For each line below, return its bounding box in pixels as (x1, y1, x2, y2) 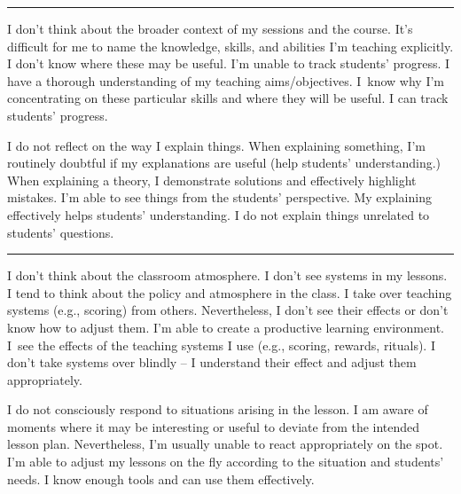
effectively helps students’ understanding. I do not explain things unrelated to (7, 205, 430, 223)
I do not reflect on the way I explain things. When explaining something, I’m (7, 136, 426, 154)
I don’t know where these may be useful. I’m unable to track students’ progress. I (7, 54, 450, 73)
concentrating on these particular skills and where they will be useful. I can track (7, 89, 449, 107)
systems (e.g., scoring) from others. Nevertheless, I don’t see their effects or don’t (7, 301, 449, 319)
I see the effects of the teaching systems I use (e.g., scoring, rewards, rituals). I (7, 335, 435, 354)
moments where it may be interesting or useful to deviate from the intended (7, 417, 420, 435)
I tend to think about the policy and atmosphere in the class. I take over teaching (7, 283, 452, 302)
